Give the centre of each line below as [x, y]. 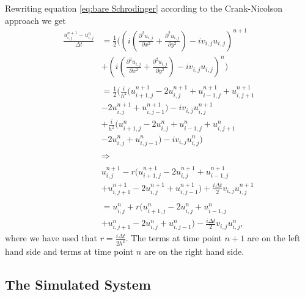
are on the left [274, 238]
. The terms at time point [174, 238]
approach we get [35, 20]
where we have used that [51, 238]
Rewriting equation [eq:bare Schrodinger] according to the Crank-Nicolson [144, 8]
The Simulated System [78, 284]
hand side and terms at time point [69, 251]
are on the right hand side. [194, 251]
